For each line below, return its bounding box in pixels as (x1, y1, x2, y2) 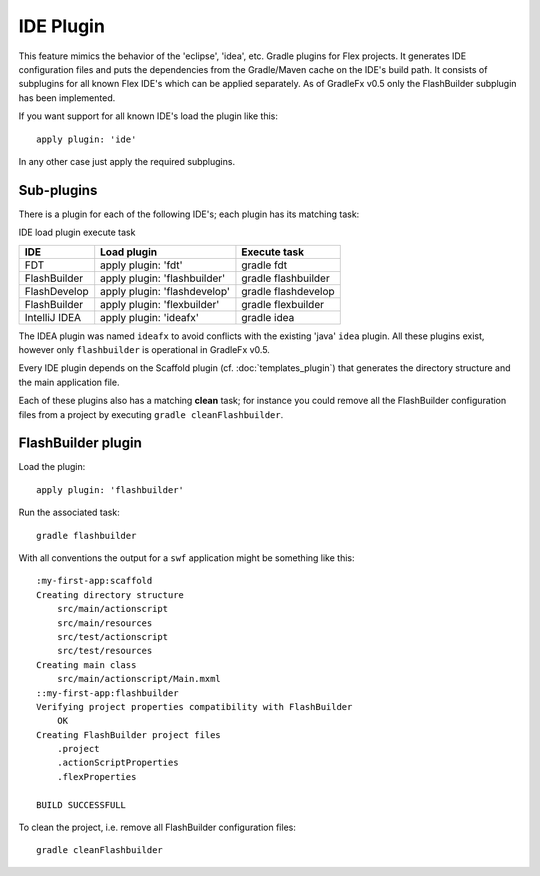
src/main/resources (56, 617, 153, 629)
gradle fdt (241, 258, 288, 272)
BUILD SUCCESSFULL (36, 799, 127, 810)
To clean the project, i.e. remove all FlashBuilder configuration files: (18, 821, 297, 834)
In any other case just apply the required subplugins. (18, 155, 235, 167)
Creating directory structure (36, 589, 185, 600)
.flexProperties (56, 771, 137, 782)
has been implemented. (18, 91, 116, 104)
